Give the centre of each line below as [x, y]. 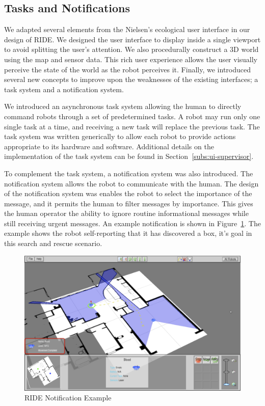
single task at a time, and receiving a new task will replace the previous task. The [132, 126]
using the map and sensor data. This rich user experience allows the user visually [131, 59]
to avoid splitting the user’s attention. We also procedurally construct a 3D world [131, 49]
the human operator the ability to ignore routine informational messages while [126, 213]
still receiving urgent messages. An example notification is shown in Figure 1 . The [132, 223]
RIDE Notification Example [68, 398]
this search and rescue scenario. [53, 243]
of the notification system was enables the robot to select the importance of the [128, 193]
